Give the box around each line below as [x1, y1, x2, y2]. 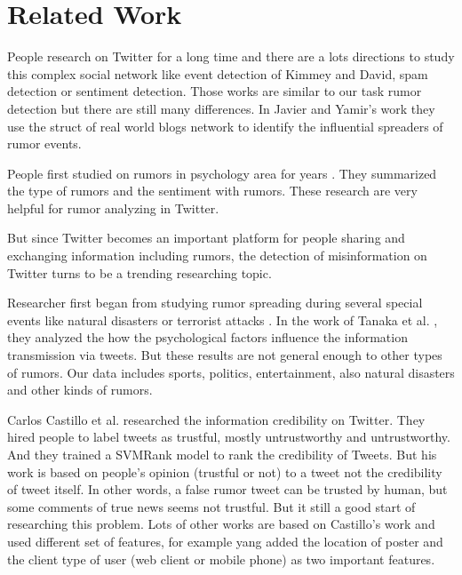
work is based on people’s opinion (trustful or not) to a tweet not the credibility [7, 462, 442, 481]
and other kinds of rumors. [7, 380, 153, 399]
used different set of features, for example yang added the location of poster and [7, 531, 443, 550]
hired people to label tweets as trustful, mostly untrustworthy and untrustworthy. [7, 427, 450, 446]
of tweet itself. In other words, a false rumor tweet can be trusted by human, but [7, 480, 448, 499]
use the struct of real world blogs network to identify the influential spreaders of [7, 116, 443, 135]
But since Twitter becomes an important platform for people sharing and [7, 228, 405, 247]
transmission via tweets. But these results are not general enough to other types [7, 346, 442, 364]
